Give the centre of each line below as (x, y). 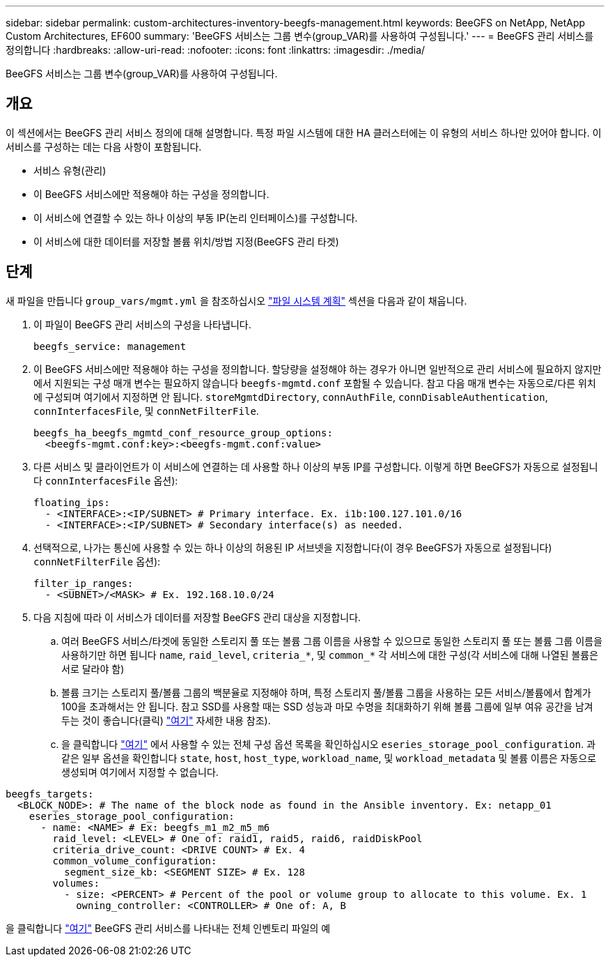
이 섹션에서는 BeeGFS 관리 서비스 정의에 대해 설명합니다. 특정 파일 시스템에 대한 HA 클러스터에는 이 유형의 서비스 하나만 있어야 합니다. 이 (304, 132)
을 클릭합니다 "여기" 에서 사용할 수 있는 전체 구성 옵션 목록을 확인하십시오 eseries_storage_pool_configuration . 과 (329, 744)
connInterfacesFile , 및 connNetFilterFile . (146, 411)
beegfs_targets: (50, 794)
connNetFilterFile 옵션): (97, 561)
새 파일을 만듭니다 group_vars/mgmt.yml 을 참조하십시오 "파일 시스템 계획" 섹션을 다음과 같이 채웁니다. (236, 300)
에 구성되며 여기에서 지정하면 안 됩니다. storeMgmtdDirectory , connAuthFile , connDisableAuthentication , (291, 397)
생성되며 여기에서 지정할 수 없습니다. (140, 772)
